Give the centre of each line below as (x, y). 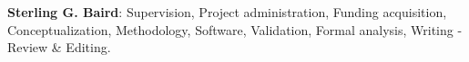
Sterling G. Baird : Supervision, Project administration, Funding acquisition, (227, 12)
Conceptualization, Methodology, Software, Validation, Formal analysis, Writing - (235, 29)
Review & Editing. (59, 47)
